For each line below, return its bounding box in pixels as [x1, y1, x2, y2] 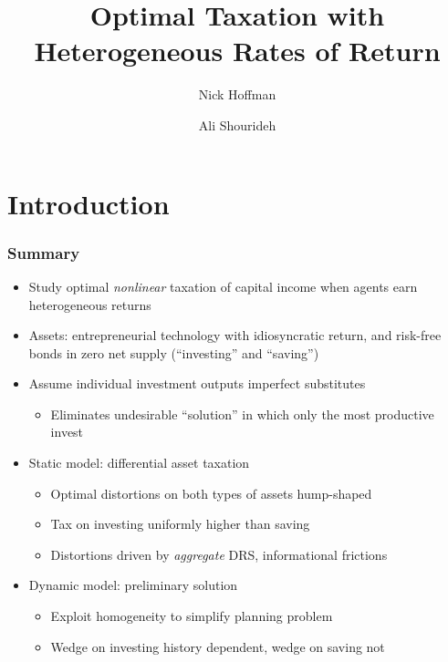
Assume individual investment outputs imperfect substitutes [28, 374, 366, 393]
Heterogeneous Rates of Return [34, 32, 441, 69]
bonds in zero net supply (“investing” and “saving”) [28, 343, 319, 362]
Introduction [7, 184, 170, 222]
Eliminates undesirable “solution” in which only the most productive [50, 404, 434, 423]
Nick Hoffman [198, 85, 276, 104]
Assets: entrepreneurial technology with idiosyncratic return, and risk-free [28, 326, 442, 345]
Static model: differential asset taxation [28, 453, 250, 472]
